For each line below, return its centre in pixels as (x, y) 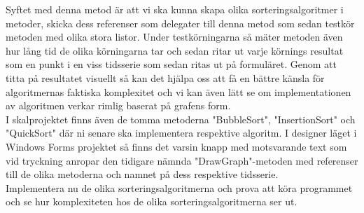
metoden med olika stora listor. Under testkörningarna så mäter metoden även (174, 37)
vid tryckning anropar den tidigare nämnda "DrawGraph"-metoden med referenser (182, 160)
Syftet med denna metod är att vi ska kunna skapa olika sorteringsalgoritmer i (175, 9)
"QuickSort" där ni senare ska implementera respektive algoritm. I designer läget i (181, 133)
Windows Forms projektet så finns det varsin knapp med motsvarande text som (176, 146)
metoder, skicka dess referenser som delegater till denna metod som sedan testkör (180, 23)
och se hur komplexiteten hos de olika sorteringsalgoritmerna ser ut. (152, 201)
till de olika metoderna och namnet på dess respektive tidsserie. (142, 174)
